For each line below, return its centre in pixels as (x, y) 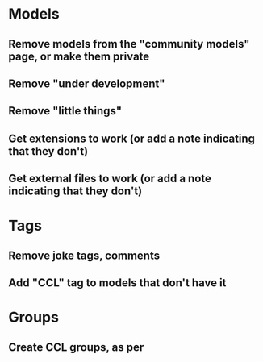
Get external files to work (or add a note (110, 179)
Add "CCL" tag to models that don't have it (117, 283)
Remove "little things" (65, 111)
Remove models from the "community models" (129, 44)
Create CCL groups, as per (76, 347)
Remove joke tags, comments (84, 255)
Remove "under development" (87, 83)
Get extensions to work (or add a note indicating (132, 138)
